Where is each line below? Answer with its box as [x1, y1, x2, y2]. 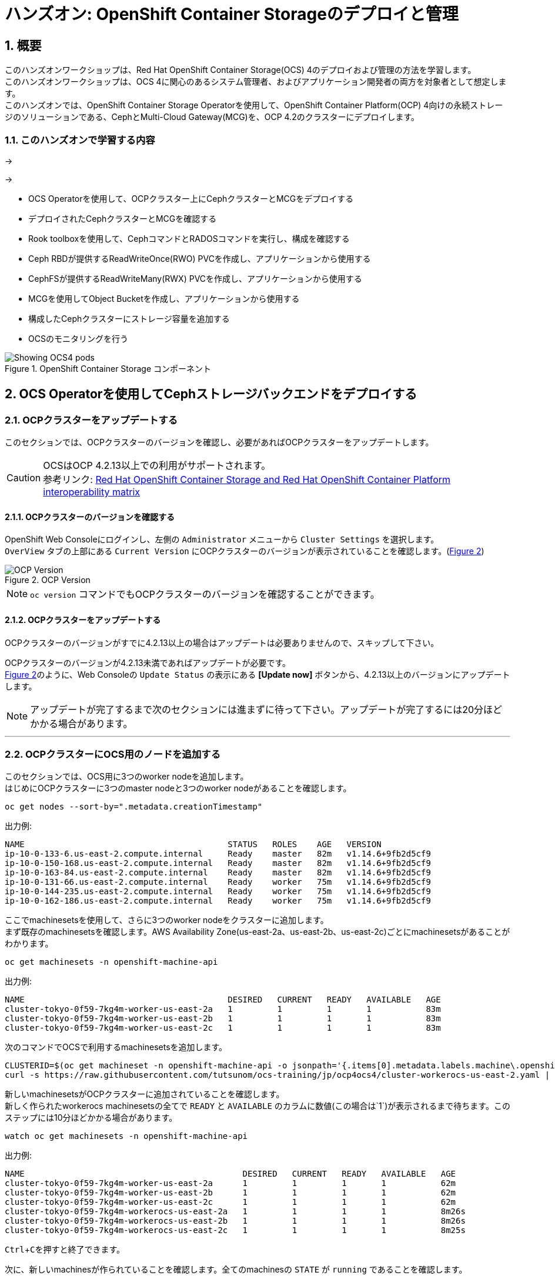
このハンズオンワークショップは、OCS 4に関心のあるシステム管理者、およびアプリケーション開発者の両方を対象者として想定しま [5, 76, 507, 87]
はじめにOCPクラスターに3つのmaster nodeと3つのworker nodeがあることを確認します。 [5, 783, 352, 794]
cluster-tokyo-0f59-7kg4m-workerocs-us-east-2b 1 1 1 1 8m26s [5, 1216, 466, 1226]
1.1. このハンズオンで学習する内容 [5, 134, 155, 146]
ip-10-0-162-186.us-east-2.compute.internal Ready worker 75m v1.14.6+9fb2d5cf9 [5, 896, 431, 906]
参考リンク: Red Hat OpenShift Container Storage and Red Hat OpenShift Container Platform [43, 474, 451, 486]
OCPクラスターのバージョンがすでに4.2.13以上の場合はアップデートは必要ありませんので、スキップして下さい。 [5, 637, 439, 648]
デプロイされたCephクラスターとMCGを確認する [28, 213, 217, 224]
